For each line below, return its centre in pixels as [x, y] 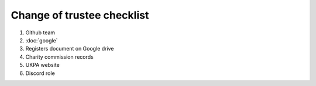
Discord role [40, 73]
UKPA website [42, 65]
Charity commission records [59, 57]
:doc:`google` [42, 40]
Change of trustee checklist [80, 15]
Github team [40, 33]
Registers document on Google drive [70, 49]
